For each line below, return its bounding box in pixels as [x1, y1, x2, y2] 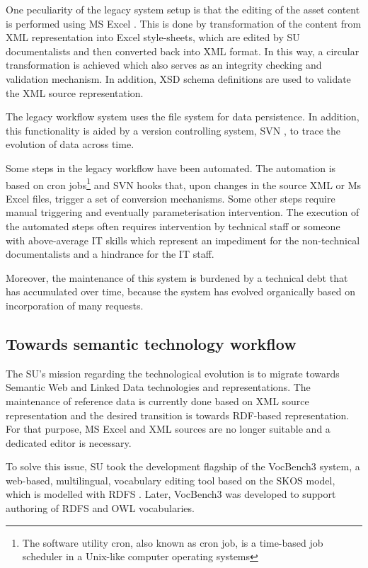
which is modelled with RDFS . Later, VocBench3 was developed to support [6, 487, 336, 501]
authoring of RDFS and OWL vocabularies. [6, 501, 195, 516]
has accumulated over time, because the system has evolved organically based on [6, 284, 355, 299]
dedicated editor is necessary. [6, 435, 132, 450]
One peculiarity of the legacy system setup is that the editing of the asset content [6, 2, 360, 16]
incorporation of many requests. [6, 297, 144, 312]
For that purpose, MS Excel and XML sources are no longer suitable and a [6, 421, 330, 436]
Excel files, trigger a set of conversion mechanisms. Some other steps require [6, 191, 335, 205]
